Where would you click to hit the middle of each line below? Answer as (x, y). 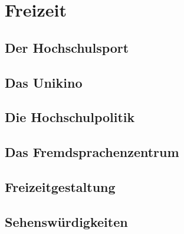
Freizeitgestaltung (60, 186)
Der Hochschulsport (67, 47)
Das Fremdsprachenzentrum (92, 152)
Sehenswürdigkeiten (66, 221)
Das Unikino (44, 82)
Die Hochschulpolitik (70, 117)
